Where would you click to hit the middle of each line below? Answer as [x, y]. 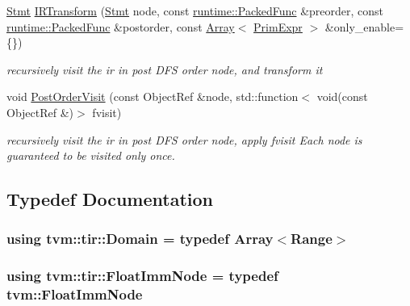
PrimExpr [278, 26]
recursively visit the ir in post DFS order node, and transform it [165, 69]
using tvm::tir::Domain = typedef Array [140, 239]
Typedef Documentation [110, 199]
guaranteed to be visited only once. [91, 155]
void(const [342, 96]
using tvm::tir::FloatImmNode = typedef [142, 276]
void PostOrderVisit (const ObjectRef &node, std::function [153, 96]
